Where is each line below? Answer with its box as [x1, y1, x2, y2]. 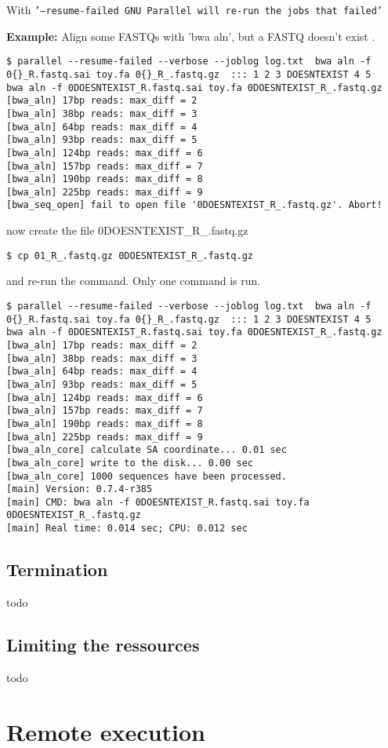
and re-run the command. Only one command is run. [6, 272, 261, 289]
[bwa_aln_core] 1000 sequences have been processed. [6, 470, 287, 482]
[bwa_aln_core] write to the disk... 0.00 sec [6, 457, 253, 469]
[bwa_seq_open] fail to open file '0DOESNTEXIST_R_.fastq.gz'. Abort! [6, 199, 383, 211]
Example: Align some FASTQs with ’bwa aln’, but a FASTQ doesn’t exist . [6, 27, 375, 44]
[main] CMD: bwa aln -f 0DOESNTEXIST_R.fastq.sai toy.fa [6, 496, 310, 508]
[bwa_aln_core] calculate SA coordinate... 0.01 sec [6, 444, 287, 456]
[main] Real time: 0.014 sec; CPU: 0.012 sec [6, 523, 248, 535]
